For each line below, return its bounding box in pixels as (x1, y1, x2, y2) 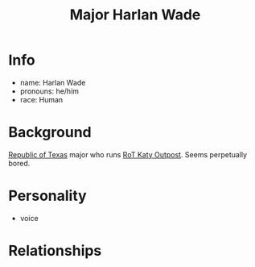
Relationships (8, 242, 102, 260)
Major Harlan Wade (69, 6, 201, 24)
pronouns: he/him (19, 86, 79, 96)
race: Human (19, 94, 64, 104)
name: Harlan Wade (19, 77, 86, 87)
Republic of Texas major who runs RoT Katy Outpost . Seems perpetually (8, 149, 248, 159)
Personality (8, 187, 87, 205)
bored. (8, 158, 31, 168)
